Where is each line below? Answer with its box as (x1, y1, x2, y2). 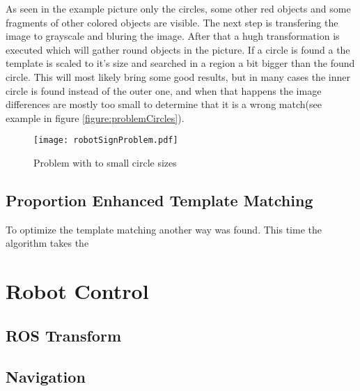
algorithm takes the (6, 236, 89, 250)
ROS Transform (6, 324, 122, 346)
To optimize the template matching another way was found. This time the (6, 222, 322, 236)
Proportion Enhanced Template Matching (6, 189, 313, 210)
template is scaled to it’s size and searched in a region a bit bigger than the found (6, 56, 355, 70)
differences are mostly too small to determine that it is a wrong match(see (6, 97, 322, 112)
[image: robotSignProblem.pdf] (33, 135, 178, 146)
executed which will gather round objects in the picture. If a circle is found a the (6, 42, 350, 56)
